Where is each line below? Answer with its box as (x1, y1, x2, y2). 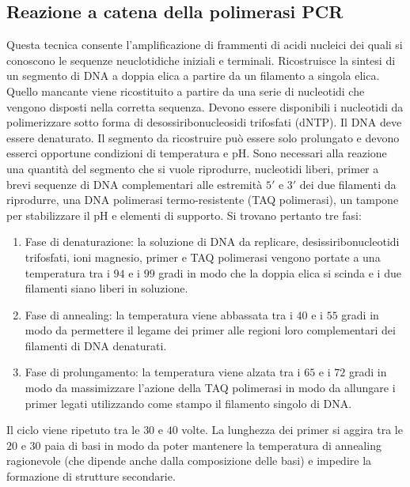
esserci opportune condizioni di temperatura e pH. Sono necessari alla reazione (6, 145, 387, 161)
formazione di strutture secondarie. (6, 468, 176, 485)
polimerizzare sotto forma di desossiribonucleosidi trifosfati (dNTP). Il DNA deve (6, 114, 402, 130)
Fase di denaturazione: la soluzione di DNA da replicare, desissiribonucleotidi (25, 233, 400, 250)
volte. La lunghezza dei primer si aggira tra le (181, 421, 403, 438)
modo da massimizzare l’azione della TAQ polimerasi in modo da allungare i (25, 379, 396, 396)
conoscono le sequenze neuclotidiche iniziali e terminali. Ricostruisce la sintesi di (6, 51, 396, 68)
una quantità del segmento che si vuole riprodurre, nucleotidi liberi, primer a (6, 160, 379, 176)
